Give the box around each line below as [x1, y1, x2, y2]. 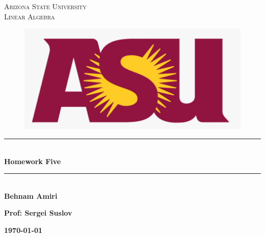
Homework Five [4, 155, 61, 166]
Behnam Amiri [4, 190, 58, 201]
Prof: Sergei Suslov [4, 207, 72, 218]
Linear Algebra [4, 11, 55, 21]
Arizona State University [4, 1, 87, 11]
